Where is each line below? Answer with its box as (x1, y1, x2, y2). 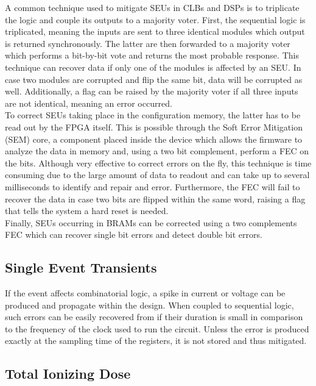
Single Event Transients (5, 258, 157, 277)
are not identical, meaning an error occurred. (5, 96, 172, 109)
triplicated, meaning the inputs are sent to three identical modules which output (5, 25, 305, 38)
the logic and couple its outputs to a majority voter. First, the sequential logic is (5, 13, 306, 26)
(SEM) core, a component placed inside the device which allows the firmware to (5, 132, 303, 145)
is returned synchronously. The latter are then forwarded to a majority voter (5, 37, 290, 49)
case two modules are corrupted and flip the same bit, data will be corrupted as (5, 73, 303, 85)
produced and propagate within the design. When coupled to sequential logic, (5, 298, 294, 311)
